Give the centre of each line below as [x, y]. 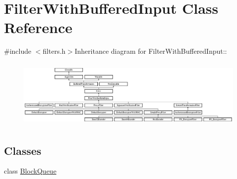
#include [18, 51]
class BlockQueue [30, 171]
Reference [38, 27]
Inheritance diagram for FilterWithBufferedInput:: [151, 51]
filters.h [54, 51]
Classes [23, 150]
